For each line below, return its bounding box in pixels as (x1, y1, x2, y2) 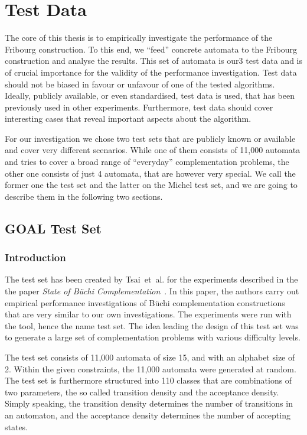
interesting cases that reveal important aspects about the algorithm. (5, 112, 252, 125)
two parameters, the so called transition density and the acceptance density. (5, 385, 279, 398)
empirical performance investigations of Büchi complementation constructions (5, 296, 285, 309)
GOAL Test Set (5, 219, 102, 237)
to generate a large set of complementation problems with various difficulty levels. (5, 331, 301, 343)
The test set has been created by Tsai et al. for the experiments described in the (5, 273, 298, 285)
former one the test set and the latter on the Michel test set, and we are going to (5, 178, 298, 191)
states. (5, 420, 28, 433)
